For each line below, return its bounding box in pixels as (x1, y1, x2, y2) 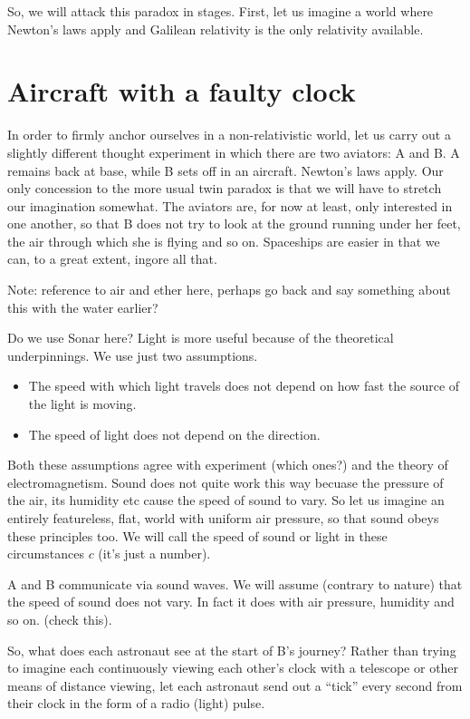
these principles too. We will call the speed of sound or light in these (7, 526, 388, 545)
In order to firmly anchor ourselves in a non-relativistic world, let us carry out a (7, 125, 451, 144)
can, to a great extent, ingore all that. (7, 249, 217, 268)
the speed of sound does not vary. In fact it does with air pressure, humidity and (7, 592, 455, 611)
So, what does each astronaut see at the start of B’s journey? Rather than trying (7, 640, 456, 659)
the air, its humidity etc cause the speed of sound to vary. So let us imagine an (7, 491, 445, 510)
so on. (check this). (7, 609, 112, 628)
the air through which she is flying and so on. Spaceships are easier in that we (7, 231, 440, 250)
